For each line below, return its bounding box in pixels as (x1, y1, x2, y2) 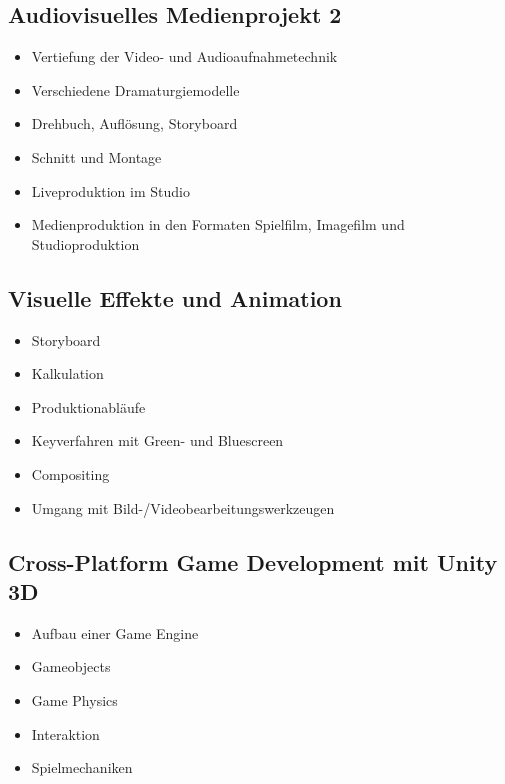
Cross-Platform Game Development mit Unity (8, 546, 498, 577)
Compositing (31, 463, 110, 484)
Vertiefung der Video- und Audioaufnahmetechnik (31, 46, 338, 67)
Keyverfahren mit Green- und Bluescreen (31, 430, 284, 451)
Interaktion (31, 723, 100, 744)
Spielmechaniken (31, 757, 133, 778)
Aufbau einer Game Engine (31, 622, 199, 643)
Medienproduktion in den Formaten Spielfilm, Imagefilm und (31, 214, 405, 235)
